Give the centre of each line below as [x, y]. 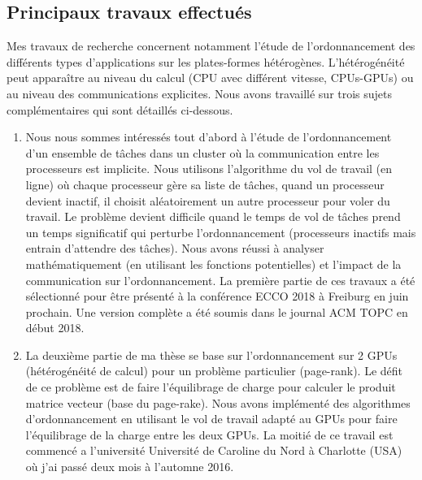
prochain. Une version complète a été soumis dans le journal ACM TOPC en [217, 311]
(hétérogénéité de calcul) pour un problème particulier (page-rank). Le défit [214, 371]
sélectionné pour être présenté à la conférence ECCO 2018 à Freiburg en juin [217, 296]
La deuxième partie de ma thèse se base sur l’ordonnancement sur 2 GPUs [211, 355]
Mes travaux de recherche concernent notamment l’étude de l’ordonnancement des [211, 46]
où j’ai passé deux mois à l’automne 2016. [130, 467]
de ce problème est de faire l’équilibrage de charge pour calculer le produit [211, 387]
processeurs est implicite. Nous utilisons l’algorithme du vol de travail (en [209, 169]
